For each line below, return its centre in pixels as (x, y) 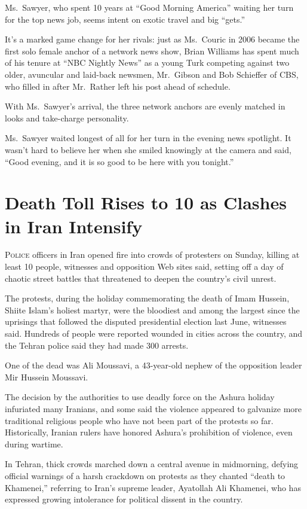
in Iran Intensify (74, 226)
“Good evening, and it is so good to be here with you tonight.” (119, 161)
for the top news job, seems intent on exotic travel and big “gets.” (125, 19)
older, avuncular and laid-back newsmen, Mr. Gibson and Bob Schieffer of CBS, (152, 74)
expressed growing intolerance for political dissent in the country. (124, 499)
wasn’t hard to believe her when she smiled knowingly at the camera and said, (148, 149)
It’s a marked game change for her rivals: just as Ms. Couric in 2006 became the (152, 39)
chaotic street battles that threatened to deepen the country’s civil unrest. (141, 278)
